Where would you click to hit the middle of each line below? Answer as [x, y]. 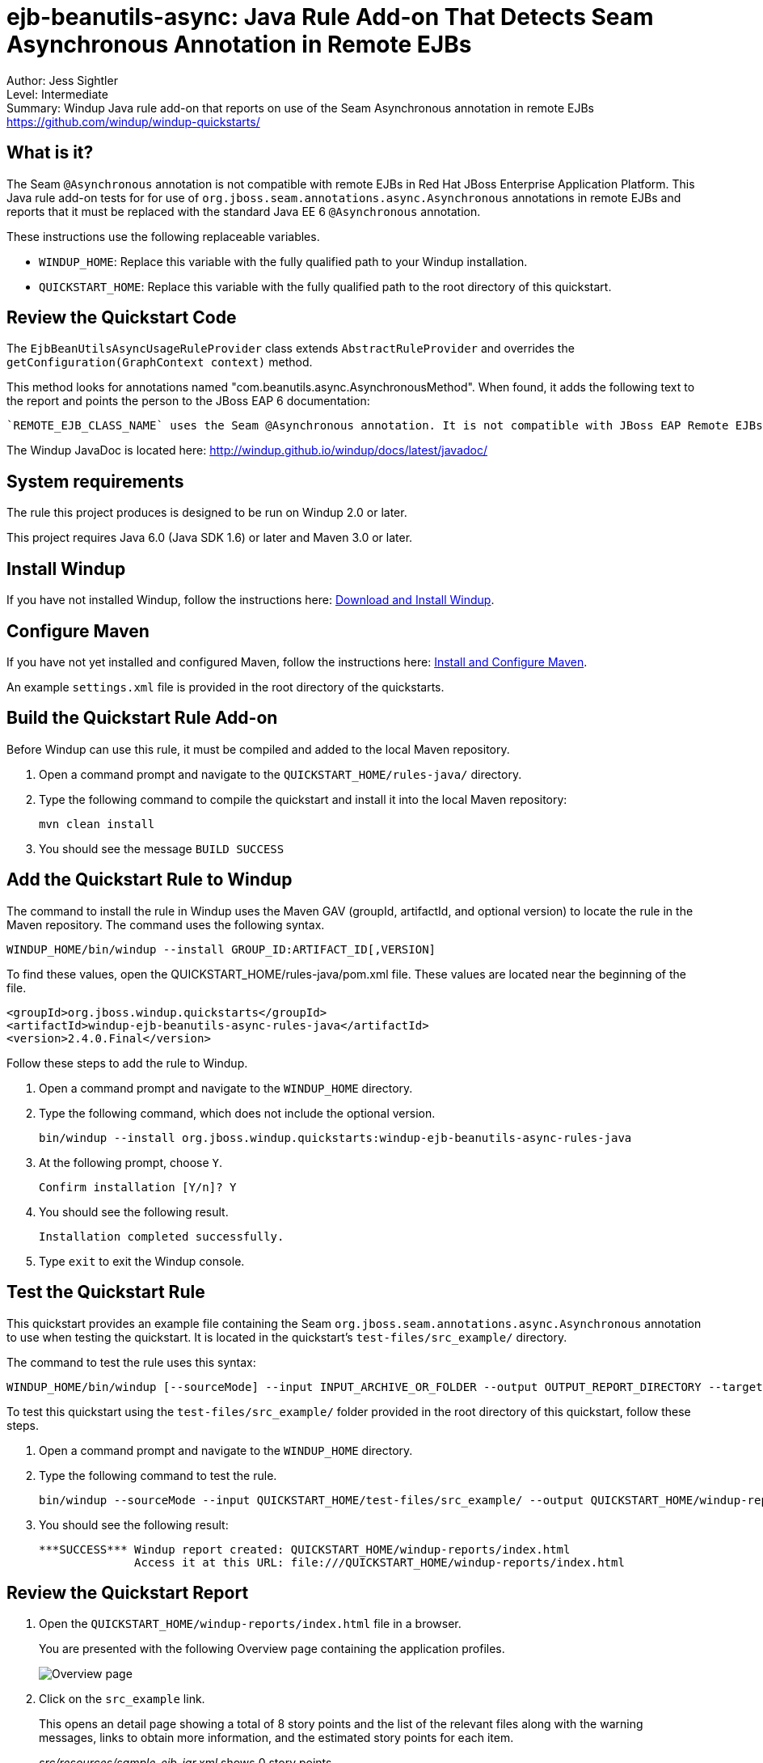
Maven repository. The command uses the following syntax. [166, 924]
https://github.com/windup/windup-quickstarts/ [133, 121]
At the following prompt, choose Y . [131, 1162]
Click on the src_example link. [122, 1699]
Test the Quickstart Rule [106, 1292]
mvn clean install [97, 824]
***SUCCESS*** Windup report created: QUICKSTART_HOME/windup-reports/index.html [305, 1549]
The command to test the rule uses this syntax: [131, 1362]
